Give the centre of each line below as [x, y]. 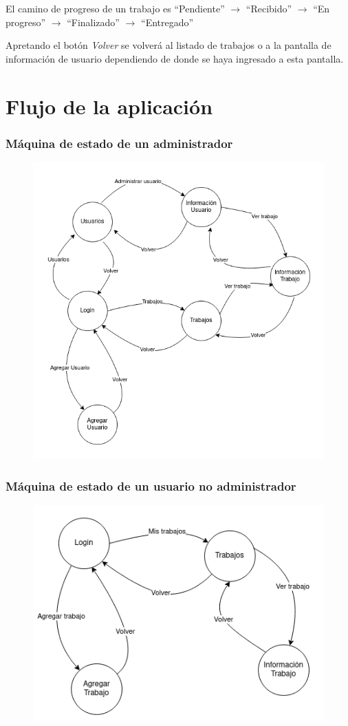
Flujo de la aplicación [109, 106]
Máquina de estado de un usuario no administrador [151, 485]
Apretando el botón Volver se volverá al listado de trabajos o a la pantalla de [168, 45]
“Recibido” [269, 8]
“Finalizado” [93, 22]
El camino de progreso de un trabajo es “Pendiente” [115, 8]
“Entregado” [167, 22]
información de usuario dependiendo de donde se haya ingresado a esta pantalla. [175, 58]
